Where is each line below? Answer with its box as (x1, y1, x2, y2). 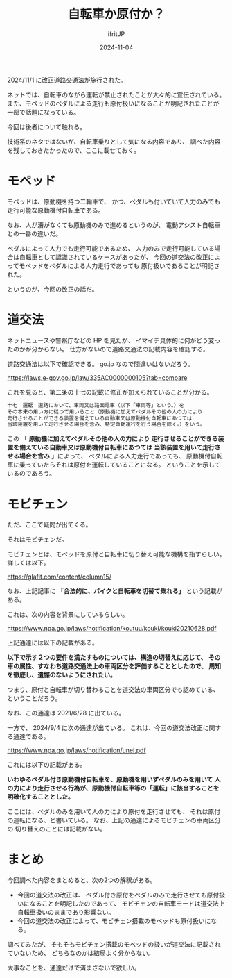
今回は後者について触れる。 (7, 122, 87, 131)
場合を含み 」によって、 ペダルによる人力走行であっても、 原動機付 (19, 452, 211, 461)
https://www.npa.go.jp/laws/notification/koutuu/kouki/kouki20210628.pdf (7, 624, 217, 633)
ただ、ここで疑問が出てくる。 (7, 520, 92, 529)
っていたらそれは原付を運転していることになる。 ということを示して (25, 461, 221, 469)
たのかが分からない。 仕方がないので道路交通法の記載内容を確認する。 (7, 345, 209, 353)
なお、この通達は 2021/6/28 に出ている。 (7, 709, 125, 718)
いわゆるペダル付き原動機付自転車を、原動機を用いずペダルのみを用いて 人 (7, 775, 221, 784)
